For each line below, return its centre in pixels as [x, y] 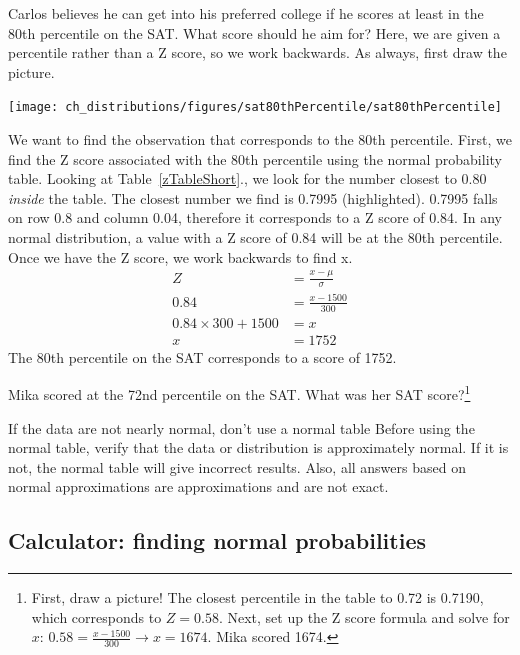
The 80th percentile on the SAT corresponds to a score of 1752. [202, 356]
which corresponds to [96, 616]
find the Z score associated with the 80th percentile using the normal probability [255, 158]
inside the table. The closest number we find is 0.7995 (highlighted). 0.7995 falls [253, 197]
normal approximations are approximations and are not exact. [198, 486]
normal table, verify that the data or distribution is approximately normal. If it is [258, 447]
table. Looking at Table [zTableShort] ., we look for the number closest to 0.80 [247, 178]
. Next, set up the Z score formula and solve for [364, 616]
